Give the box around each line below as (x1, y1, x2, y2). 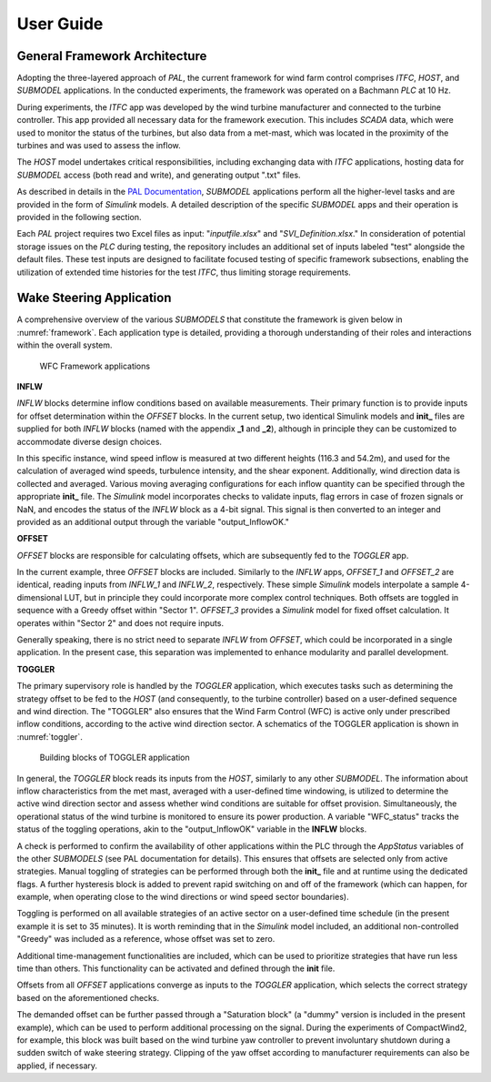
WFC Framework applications (39, 360, 150, 371)
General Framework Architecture (16, 48, 207, 64)
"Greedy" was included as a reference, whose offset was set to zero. (16, 934, 276, 945)
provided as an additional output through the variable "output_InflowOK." (16, 516, 290, 527)
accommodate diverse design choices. (16, 436, 163, 447)
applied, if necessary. (16, 1060, 98, 1071)
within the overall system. (16, 339, 113, 350)
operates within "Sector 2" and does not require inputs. (16, 617, 225, 628)
